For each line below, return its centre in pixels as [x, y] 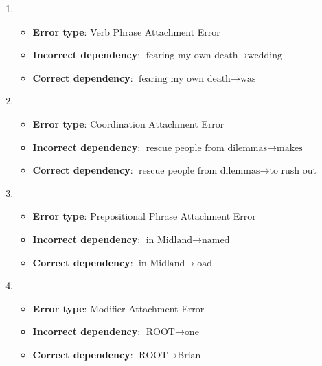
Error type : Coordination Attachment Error [128, 123]
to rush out [293, 171]
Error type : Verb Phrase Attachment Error [126, 31]
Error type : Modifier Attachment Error [118, 308]
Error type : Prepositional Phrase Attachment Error [144, 216]
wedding [265, 56]
